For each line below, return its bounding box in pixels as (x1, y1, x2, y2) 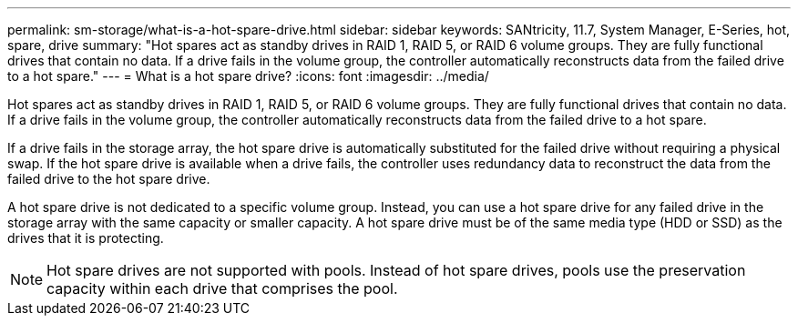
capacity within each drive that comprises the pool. (46, 279, 398, 298)
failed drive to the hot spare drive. (7, 171, 210, 187)
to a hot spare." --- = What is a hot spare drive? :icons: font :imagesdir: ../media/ (7, 68, 489, 84)
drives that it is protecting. (7, 230, 164, 246)
